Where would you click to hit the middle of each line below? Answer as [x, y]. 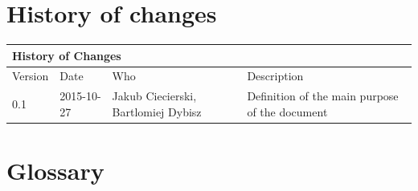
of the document [287, 111]
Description [275, 76]
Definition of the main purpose [323, 96]
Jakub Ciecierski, [154, 96]
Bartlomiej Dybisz [157, 111]
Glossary [55, 171]
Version [31, 76]
